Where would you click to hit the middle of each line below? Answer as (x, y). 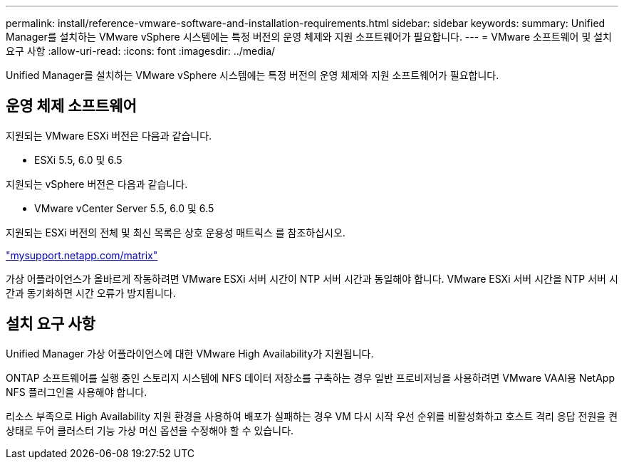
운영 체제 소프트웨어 (71, 106)
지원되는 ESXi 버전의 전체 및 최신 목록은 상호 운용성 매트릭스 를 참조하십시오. (176, 232)
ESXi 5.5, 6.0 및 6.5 (78, 160)
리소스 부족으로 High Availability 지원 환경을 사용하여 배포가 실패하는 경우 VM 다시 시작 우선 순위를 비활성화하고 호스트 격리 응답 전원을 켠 (312, 416)
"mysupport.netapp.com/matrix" (82, 255)
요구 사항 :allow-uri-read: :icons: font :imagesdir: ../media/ (141, 51)
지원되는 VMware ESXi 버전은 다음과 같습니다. (109, 135)
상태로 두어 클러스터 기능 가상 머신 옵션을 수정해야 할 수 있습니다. (150, 430)
